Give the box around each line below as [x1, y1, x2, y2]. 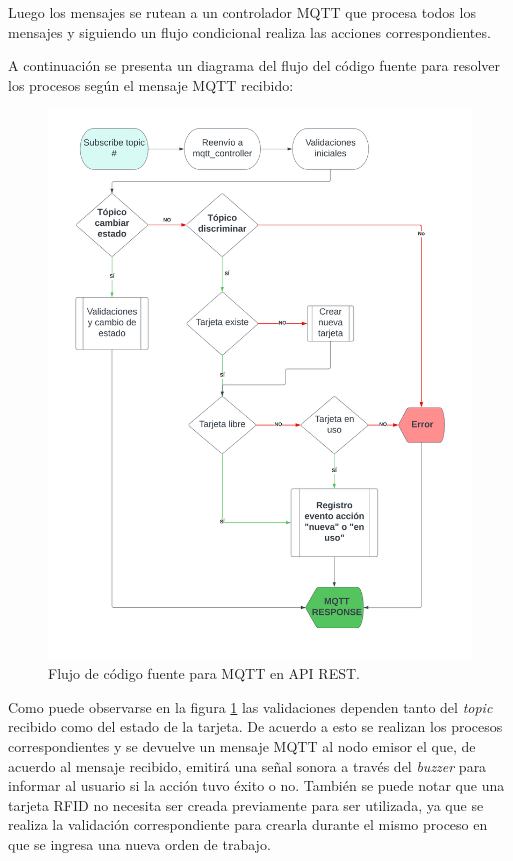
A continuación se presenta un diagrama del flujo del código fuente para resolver [8, 55, 500, 76]
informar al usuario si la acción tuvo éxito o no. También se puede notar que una [8, 775, 505, 796]
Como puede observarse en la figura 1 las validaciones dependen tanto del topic [8, 696, 493, 717]
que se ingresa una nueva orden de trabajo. [8, 834, 271, 854]
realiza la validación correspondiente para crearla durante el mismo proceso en [8, 814, 488, 835]
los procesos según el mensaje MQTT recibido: [8, 74, 294, 95]
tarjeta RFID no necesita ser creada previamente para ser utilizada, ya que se [8, 794, 484, 815]
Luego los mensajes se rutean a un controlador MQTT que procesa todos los [8, 2, 476, 22]
